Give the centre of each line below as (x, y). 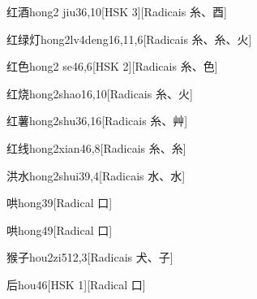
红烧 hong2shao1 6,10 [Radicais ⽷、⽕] (100, 93)
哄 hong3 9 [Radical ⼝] (60, 203)
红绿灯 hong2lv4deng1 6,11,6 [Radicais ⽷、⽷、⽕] (129, 39)
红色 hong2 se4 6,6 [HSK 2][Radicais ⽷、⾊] (112, 66)
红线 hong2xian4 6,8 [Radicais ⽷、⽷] (96, 147)
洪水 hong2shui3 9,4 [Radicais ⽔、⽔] (96, 175)
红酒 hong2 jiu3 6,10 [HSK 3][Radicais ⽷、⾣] (117, 11)
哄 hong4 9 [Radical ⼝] (60, 230)
